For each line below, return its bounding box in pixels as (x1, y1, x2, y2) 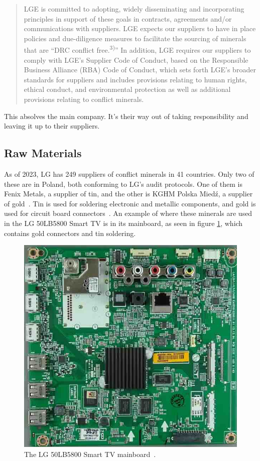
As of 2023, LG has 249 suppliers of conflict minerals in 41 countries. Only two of (4, 168, 254, 179)
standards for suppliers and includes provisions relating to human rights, (24, 74, 247, 84)
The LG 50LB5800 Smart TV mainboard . (24, 448, 156, 459)
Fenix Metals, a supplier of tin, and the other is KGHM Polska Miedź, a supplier (4, 188, 253, 199)
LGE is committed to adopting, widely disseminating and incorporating (24, 4, 244, 14)
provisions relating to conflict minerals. (24, 94, 144, 104)
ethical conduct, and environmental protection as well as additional (24, 84, 231, 94)
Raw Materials (4, 145, 82, 161)
